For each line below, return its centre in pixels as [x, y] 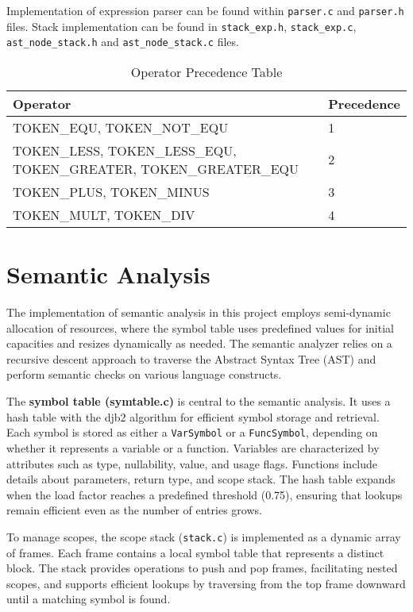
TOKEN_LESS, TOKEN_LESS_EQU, [125, 150]
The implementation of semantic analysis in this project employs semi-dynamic [199, 312]
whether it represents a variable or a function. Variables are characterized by [193, 447]
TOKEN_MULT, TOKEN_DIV [104, 214]
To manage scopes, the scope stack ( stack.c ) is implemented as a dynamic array [204, 536]
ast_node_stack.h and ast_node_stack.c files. [123, 42]
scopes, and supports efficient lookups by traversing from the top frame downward [206, 583]
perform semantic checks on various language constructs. [144, 374]
